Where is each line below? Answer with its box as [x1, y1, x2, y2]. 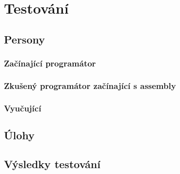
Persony [4, 31, 45, 46]
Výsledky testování [4, 156, 100, 171]
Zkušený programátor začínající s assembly [4, 79, 176, 91]
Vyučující [4, 102, 41, 114]
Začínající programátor [4, 57, 96, 69]
